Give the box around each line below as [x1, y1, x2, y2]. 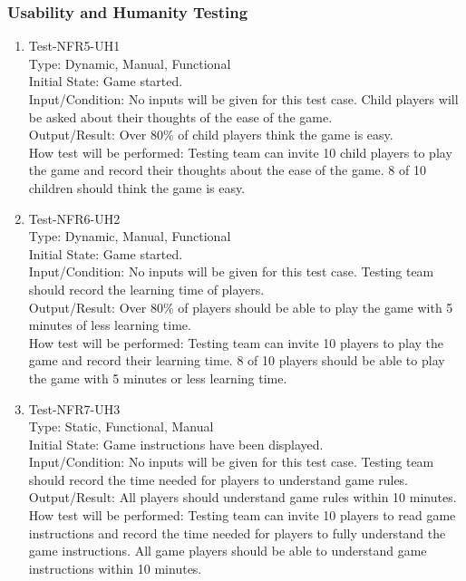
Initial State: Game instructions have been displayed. [28, 434, 324, 453]
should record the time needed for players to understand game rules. [28, 470, 409, 489]
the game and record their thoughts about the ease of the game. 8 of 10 [28, 160, 426, 179]
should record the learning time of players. [28, 279, 265, 298]
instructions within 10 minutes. [28, 558, 202, 577]
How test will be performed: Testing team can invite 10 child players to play [28, 142, 452, 161]
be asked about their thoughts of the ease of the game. [28, 107, 333, 126]
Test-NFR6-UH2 [28, 208, 121, 228]
